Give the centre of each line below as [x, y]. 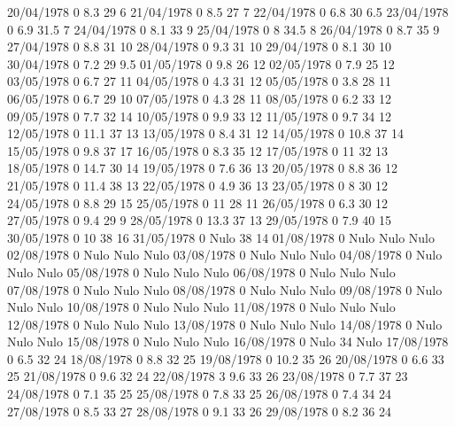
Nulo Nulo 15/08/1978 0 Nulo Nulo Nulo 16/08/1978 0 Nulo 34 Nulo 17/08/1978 [228, 342]
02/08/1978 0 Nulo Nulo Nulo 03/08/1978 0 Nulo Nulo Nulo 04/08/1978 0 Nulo [225, 255]
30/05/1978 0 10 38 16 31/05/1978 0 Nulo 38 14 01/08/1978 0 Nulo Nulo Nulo [221, 237]
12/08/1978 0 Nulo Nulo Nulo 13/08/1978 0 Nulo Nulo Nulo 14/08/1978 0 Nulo [225, 324]
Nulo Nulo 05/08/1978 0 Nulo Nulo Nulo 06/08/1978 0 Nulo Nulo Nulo [201, 272]
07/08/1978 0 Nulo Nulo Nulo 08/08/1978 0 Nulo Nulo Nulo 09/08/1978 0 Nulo [225, 289]
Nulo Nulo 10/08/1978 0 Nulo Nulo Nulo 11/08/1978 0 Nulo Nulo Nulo [201, 307]
